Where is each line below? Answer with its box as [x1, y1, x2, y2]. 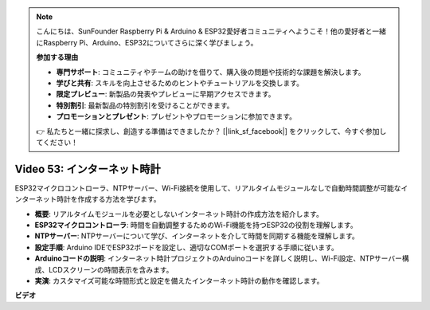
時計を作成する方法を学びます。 [56, 194, 161, 204]
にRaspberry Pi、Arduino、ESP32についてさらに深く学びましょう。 [36, 37, 258, 47]
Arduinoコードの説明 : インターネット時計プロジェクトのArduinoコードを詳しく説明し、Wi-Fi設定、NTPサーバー [34, 253, 402, 263]
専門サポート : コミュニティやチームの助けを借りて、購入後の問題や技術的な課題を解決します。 [56, 67, 365, 77]
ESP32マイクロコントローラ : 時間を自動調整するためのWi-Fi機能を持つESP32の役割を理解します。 [34, 220, 358, 230]
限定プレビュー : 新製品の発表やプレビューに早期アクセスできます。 [56, 89, 276, 99]
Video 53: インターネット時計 [14, 162, 161, 175]
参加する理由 [36, 53, 79, 62]
